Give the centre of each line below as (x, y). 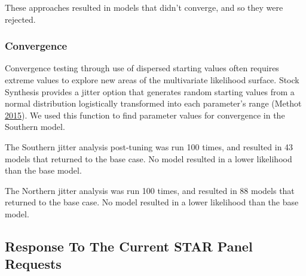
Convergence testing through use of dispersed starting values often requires (142, 68)
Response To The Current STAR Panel (129, 246)
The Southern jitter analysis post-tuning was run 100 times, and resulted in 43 (149, 146)
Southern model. (35, 127)
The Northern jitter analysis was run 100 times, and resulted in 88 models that (150, 190)
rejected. (20, 19)
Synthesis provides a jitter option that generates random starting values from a (150, 91)
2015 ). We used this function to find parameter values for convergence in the (145, 115)
